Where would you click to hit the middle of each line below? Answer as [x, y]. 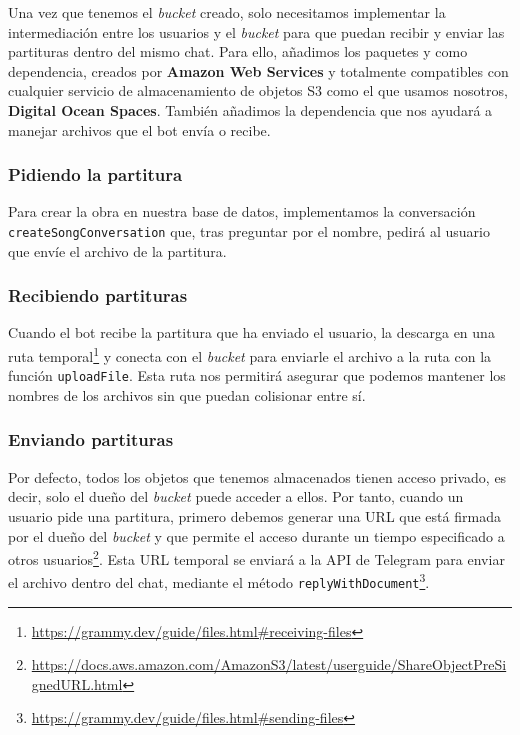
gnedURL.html [77, 683]
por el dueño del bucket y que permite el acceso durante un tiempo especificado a [256, 535]
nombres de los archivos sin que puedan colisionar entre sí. [187, 394]
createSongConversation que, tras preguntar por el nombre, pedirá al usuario [249, 230]
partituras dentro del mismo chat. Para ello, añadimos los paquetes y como [238, 51]
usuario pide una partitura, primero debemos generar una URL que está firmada [254, 515]
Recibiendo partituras [98, 295]
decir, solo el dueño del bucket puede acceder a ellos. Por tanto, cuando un [236, 496]
